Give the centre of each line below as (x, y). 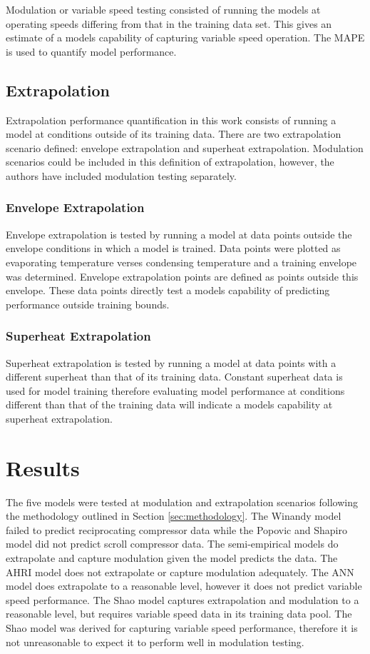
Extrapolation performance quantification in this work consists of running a (171, 120)
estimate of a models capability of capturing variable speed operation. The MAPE (185, 37)
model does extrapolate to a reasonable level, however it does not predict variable (184, 586)
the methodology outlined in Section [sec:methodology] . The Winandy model (174, 516)
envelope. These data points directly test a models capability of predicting (168, 290)
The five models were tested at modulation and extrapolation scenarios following (182, 502)
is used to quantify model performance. (91, 51)
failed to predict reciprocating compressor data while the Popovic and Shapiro (176, 529)
